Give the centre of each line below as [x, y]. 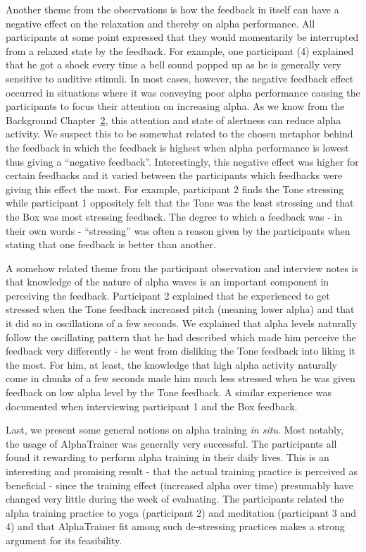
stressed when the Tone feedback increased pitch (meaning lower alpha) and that [180, 309]
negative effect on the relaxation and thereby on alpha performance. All [160, 23]
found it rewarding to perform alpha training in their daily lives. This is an [168, 457]
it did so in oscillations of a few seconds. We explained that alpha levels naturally [182, 323]
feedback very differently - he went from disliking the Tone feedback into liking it [181, 351]
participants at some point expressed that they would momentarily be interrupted [182, 37]
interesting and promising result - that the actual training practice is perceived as [182, 471]
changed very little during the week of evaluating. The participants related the [175, 499]
